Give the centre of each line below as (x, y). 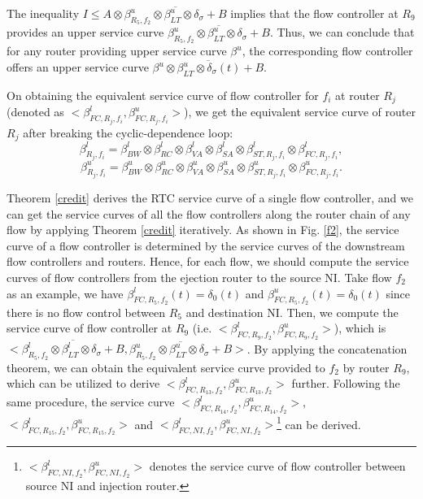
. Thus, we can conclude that (342, 32)
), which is (360, 328)
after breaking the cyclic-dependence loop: (128, 132)
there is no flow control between (86, 312)
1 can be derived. (319, 423)
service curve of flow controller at (89, 328)
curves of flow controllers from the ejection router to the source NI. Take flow (199, 277)
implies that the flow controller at (314, 13)
